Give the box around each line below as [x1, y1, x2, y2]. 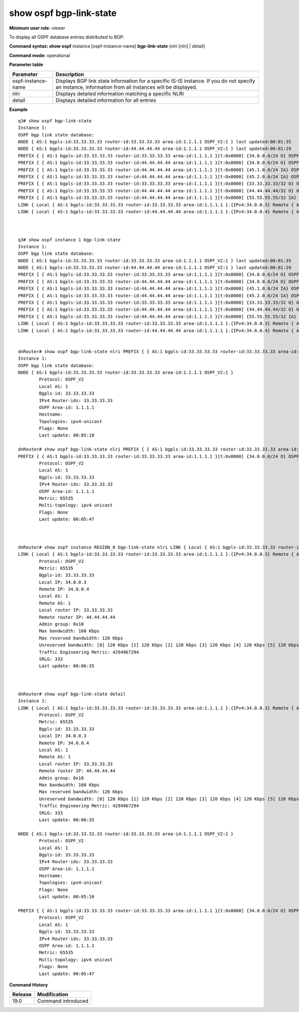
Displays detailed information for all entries [55, 96, 156, 103]
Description [55, 70, 84, 77]
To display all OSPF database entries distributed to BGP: [9, 34, 125, 40]
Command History [9, 982, 48, 988]
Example [9, 106, 28, 112]
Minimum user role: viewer [9, 25, 66, 31]
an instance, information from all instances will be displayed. [55, 83, 198, 90]
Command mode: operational [9, 52, 70, 58]
